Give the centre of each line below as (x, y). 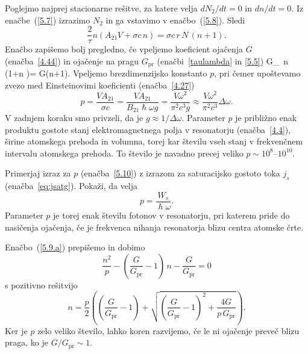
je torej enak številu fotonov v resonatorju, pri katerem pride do (171, 215)
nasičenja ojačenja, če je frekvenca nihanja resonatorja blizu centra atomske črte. (154, 227)
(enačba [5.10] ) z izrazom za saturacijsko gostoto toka (180, 173)
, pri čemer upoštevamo (257, 73)
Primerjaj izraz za (38, 173)
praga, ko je (27, 342)
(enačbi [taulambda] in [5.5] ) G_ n (223, 61)
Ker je (16, 330)
